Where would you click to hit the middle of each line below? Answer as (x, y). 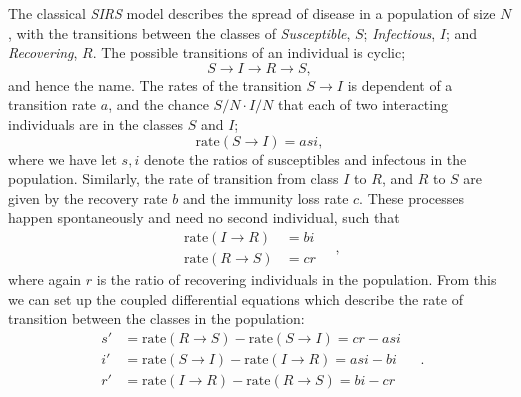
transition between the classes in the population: (156, 318)
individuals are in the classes (95, 123)
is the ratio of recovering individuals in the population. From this (296, 279)
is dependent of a (400, 84)
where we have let (62, 158)
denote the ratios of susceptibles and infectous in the (305, 158)
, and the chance (158, 104)
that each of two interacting (363, 104)
